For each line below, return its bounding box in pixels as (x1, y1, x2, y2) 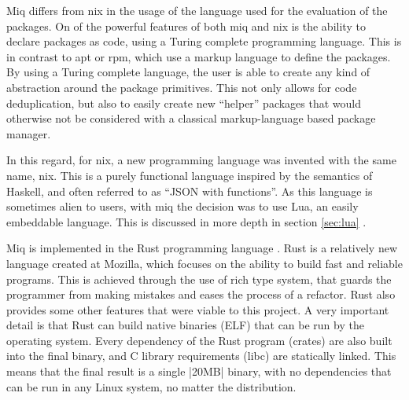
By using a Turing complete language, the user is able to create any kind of (6, 64, 370, 80)
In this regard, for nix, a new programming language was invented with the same (6, 152, 396, 168)
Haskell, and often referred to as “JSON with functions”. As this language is (6, 182, 373, 199)
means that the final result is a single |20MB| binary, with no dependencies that (6, 363, 392, 380)
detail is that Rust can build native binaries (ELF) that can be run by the (6, 317, 364, 333)
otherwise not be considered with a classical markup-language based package (6, 110, 376, 127)
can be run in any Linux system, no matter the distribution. (6, 378, 297, 394)
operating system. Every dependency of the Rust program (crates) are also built (6, 332, 392, 348)
